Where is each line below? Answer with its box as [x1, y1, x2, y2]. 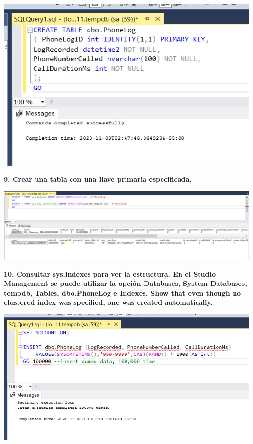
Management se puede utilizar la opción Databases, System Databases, [4, 278, 247, 288]
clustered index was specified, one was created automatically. [4, 297, 213, 307]
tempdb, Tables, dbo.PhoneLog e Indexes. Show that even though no [4, 287, 241, 298]
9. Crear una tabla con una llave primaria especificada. [4, 174, 192, 184]
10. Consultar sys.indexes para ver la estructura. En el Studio [4, 268, 216, 279]
